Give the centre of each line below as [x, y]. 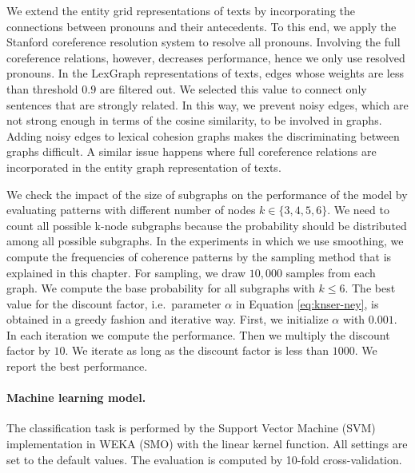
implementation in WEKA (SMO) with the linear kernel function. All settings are [207, 444]
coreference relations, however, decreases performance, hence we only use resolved [206, 57]
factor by [28, 350]
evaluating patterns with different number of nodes [131, 210]
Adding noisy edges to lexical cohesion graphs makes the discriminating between [203, 135]
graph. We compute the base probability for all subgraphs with [161, 288]
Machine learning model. [76, 397]
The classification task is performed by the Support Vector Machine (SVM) [191, 428]
